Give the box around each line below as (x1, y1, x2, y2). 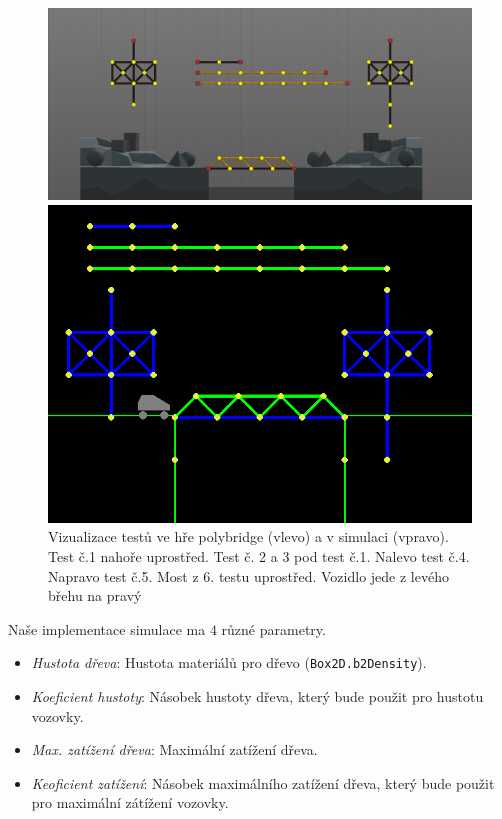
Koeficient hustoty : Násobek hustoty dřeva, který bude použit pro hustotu (31, 685, 484, 706)
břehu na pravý (48, 585, 142, 606)
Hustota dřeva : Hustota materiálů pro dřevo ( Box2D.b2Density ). (31, 652, 427, 673)
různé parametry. (221, 618, 326, 639)
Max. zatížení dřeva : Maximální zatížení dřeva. (31, 739, 318, 760)
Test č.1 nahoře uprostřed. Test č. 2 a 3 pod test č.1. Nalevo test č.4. (48, 545, 470, 566)
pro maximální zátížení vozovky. (31, 792, 229, 813)
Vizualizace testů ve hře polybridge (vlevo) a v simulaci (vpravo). (48, 526, 449, 547)
